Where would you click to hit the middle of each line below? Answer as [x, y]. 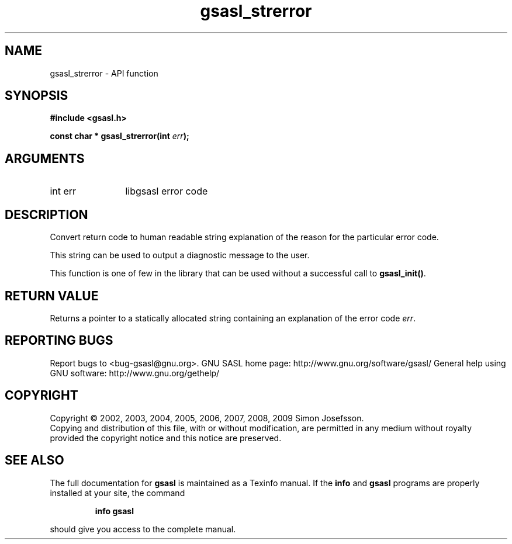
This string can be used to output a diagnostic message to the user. [180, 255]
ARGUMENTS [45, 158]
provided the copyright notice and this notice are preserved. [166, 438]
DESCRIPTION [46, 214]
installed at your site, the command [117, 493]
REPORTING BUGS [59, 341]
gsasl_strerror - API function [104, 73]
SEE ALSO [34, 460]
